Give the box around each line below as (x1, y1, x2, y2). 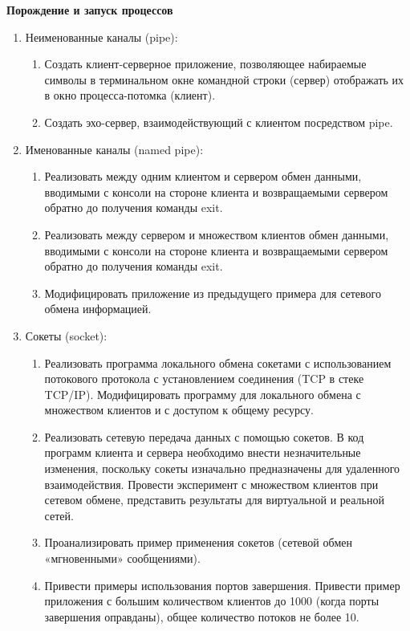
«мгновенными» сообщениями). (44, 550, 201, 567)
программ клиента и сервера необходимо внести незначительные (44, 444, 361, 461)
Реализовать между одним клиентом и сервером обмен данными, (44, 168, 362, 185)
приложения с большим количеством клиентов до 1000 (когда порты (44, 592, 380, 609)
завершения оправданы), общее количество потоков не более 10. (44, 608, 359, 625)
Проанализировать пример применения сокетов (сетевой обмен (44, 534, 352, 551)
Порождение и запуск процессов (6, 2, 173, 18)
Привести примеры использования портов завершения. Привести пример (44, 576, 400, 593)
